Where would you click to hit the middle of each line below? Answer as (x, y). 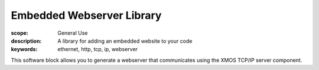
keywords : (24, 49)
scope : (20, 33)
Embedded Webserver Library (86, 15)
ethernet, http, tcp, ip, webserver (98, 49)
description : (26, 41)
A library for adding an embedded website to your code (125, 41)
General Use (73, 33)
